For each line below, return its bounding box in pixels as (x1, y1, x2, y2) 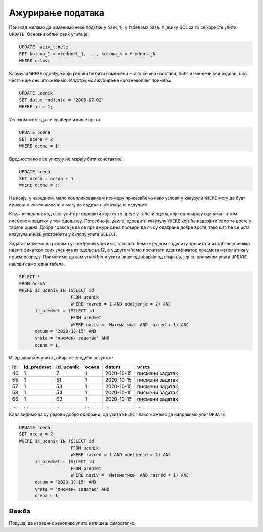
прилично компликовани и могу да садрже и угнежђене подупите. (9, 202, 149, 207)
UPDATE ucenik (19, 90, 53, 96)
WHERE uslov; (19, 58, 51, 63)
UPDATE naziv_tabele (19, 44, 68, 50)
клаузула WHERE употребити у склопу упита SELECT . (9, 231, 118, 237)
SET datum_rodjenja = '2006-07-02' (19, 97, 104, 102)
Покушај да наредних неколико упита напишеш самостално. (9, 520, 136, 526)
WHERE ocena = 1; (19, 143, 61, 149)
